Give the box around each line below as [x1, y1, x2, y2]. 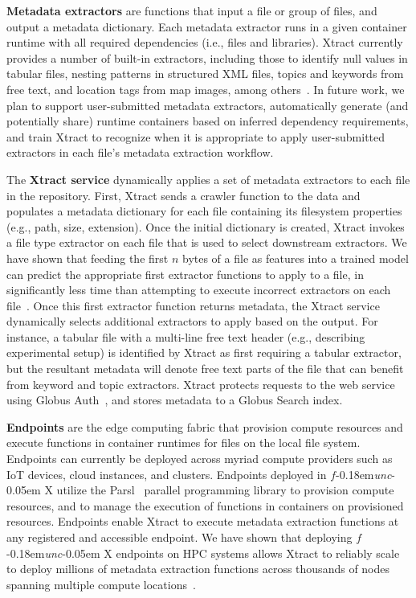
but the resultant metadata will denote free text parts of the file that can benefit [6, 360, 404, 377]
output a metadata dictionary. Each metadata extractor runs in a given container [6, 18, 407, 35]
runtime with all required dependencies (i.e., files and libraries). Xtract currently [6, 34, 403, 51]
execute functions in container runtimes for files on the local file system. [6, 434, 361, 451]
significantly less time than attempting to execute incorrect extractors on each [6, 281, 391, 298]
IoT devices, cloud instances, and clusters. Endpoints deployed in [6, 465, 327, 482]
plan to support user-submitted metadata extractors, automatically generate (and [6, 96, 409, 113]
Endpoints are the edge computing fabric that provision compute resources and [6, 418, 403, 435]
